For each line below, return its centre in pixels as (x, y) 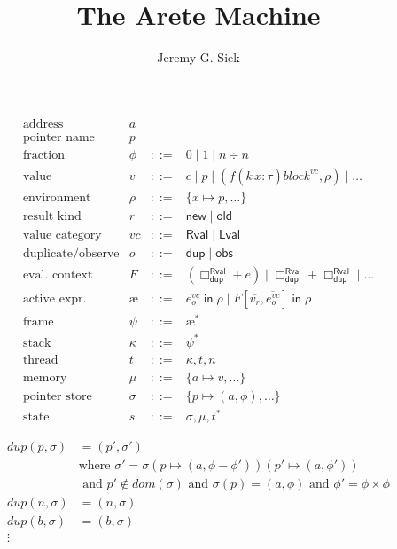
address (43, 124)
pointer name (58, 137)
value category (62, 235)
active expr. (54, 299)
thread (40, 360)
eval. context (58, 274)
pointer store (57, 396)
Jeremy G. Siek (198, 57)
